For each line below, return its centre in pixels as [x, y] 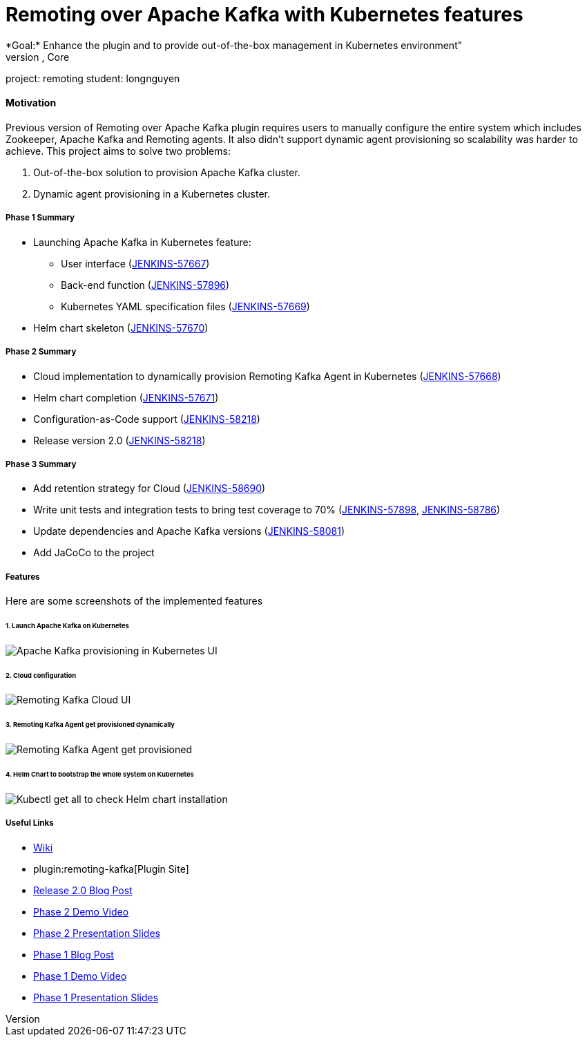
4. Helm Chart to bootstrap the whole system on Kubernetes [100, 774]
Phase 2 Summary [41, 352]
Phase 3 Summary [41, 464]
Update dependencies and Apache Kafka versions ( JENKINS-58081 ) [189, 531]
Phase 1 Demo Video [80, 976]
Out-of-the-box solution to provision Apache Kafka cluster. [167, 172]
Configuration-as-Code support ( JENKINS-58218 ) [147, 419]
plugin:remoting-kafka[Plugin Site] [111, 869]
